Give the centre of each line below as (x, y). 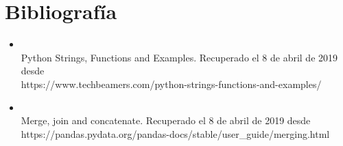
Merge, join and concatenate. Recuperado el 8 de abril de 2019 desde (166, 120)
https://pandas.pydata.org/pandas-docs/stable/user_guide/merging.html (175, 133)
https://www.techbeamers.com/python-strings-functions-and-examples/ (171, 84)
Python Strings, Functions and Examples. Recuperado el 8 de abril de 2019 (179, 57)
